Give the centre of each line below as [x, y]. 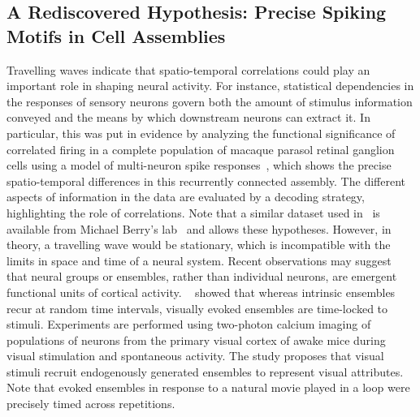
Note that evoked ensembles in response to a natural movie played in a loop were [208, 387]
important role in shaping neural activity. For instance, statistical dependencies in [210, 86]
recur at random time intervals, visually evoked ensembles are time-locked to [197, 308]
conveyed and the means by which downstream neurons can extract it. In [188, 117]
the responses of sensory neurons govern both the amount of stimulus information [210, 101]
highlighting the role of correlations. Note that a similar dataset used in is [193, 212]
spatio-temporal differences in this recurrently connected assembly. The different [206, 181]
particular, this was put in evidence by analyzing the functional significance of [201, 133]
